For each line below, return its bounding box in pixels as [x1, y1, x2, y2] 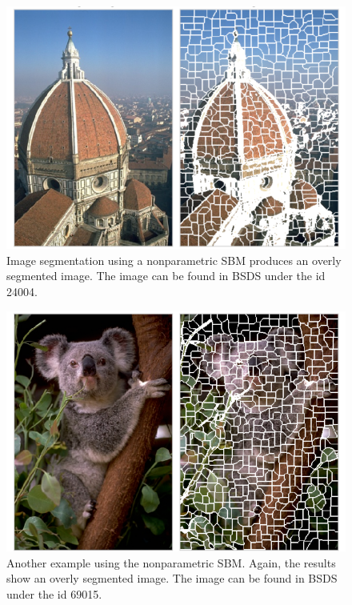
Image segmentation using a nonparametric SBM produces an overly [6, 251, 342, 268]
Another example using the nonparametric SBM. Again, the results [6, 554, 336, 571]
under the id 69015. [6, 585, 102, 602]
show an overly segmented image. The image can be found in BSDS [6, 570, 338, 587]
